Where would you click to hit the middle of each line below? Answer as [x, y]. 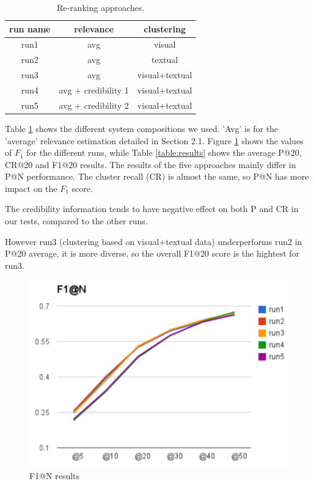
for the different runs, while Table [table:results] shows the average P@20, [164, 152]
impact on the [31, 188]
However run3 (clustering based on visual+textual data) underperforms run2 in [154, 241]
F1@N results [55, 475]
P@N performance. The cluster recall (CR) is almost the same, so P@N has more [157, 176]
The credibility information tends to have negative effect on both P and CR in [152, 209]
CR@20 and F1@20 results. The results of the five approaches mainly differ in [151, 164]
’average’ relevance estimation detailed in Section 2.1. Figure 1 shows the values [154, 140]
